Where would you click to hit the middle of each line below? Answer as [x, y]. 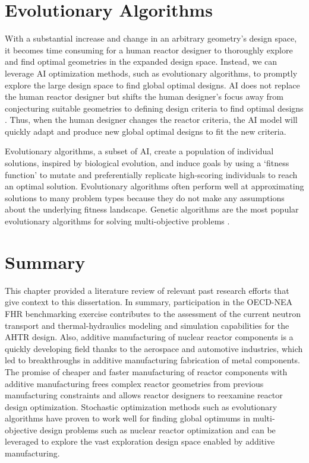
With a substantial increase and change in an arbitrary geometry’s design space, [151, 38]
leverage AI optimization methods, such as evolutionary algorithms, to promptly [151, 73]
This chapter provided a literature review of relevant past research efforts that [147, 290]
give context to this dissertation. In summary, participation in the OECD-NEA [149, 302]
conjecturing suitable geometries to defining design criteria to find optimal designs [154, 108]
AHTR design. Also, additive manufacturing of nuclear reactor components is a [149, 337]
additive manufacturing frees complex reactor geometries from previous [134, 383]
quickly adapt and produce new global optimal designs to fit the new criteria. [146, 131]
